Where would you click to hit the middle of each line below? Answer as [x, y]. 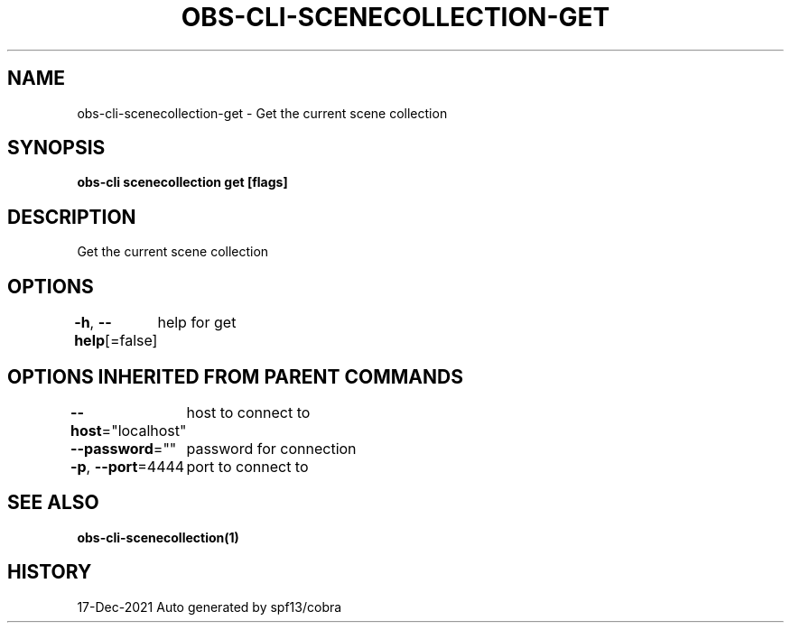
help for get [197, 323]
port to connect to [247, 466]
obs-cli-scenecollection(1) [158, 537]
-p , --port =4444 [128, 466]
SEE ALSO [53, 503]
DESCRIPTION [72, 217]
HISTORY [50, 572]
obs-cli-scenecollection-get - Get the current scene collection [262, 113]
